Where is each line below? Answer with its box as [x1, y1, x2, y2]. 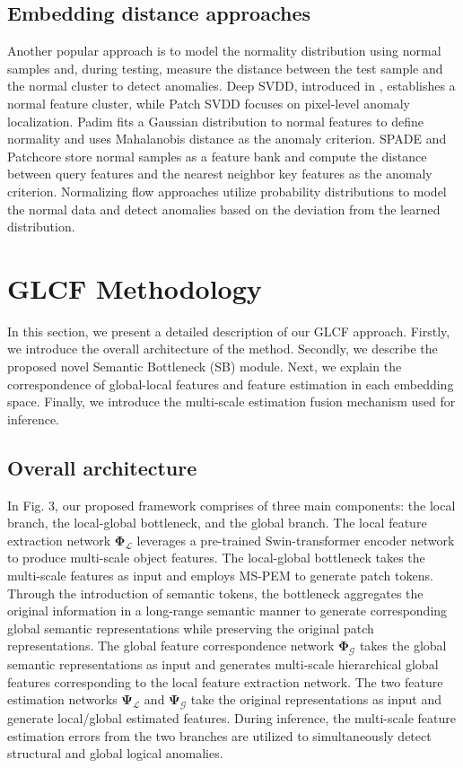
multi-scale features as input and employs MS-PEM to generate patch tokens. [7, 566, 433, 584]
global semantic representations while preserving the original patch [7, 618, 374, 637]
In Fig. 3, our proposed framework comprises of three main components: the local [7, 495, 456, 514]
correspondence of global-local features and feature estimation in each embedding [7, 374, 454, 393]
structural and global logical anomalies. [7, 744, 223, 763]
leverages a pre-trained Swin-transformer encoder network [136, 530, 455, 549]
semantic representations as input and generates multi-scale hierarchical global [7, 655, 439, 674]
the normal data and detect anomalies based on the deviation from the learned [7, 199, 441, 218]
